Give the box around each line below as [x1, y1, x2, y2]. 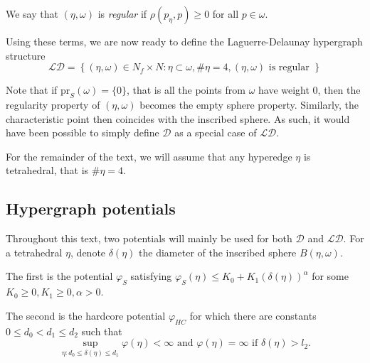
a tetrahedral [6, 244, 63, 259]
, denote [70, 244, 106, 259]
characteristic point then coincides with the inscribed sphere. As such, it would [6, 111, 350, 126]
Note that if [6, 82, 58, 97]
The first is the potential [6, 269, 113, 283]
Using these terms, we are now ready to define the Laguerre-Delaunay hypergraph [6, 34, 363, 48]
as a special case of [174, 125, 257, 140]
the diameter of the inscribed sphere [139, 244, 297, 259]
